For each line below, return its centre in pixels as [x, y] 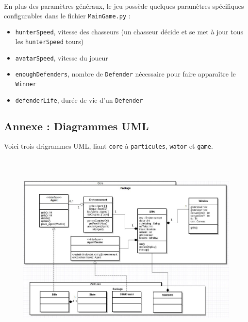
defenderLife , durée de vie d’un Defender [79, 100]
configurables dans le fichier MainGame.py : [67, 15]
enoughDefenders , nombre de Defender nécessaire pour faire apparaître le [125, 74]
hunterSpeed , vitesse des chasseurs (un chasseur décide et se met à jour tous [129, 32]
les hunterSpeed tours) [50, 41]
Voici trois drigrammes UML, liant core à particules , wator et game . [108, 146]
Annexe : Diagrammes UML [76, 126]
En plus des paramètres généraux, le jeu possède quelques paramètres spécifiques [124, 6]
